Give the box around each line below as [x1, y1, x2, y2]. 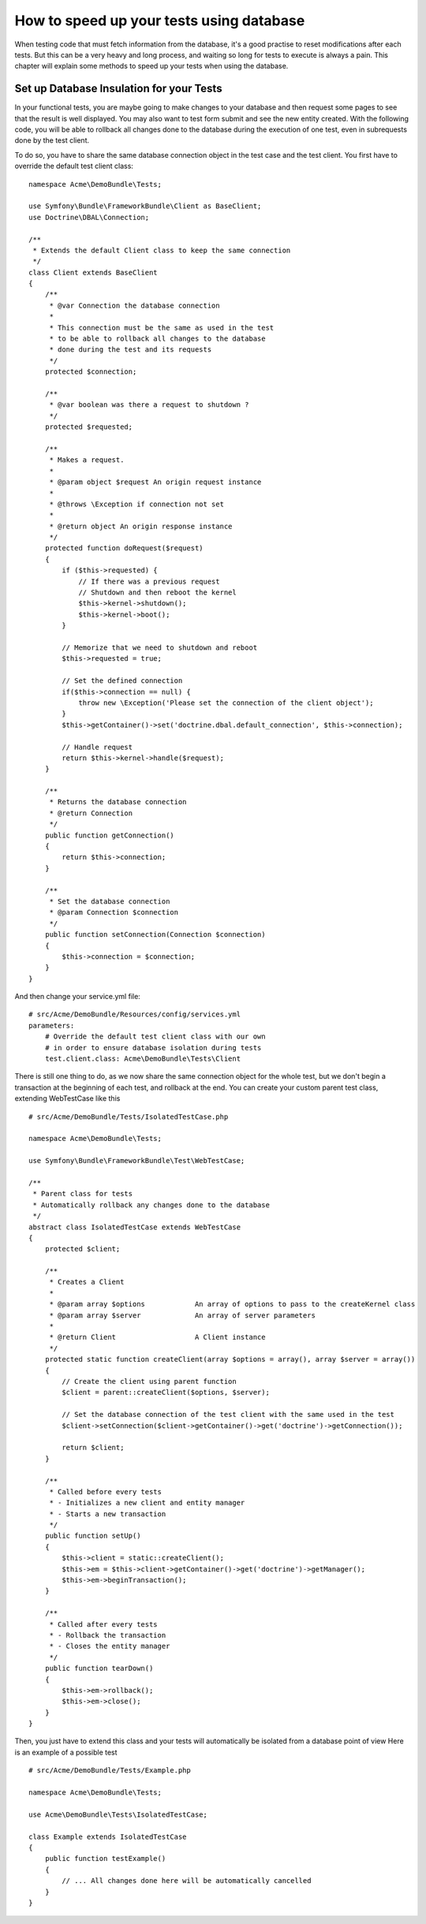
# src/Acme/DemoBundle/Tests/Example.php [28, 1766, 191, 1775]
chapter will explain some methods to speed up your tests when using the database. [14, 62, 289, 71]
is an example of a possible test [14, 1747, 118, 1757]
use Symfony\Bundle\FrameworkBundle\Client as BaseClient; [28, 202, 262, 211]
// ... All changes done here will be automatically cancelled [62, 1877, 312, 1885]
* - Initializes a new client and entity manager [49, 1498, 245, 1508]
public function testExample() [44, 1854, 166, 1863]
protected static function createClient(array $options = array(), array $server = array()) [44, 1355, 416, 1364]
